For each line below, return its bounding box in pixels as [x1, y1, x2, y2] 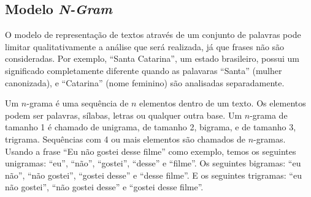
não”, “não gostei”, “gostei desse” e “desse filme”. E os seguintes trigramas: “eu [5, 168, 302, 181]
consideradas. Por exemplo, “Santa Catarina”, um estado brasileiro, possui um [5, 52, 299, 65]
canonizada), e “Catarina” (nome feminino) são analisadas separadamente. [5, 76, 285, 89]
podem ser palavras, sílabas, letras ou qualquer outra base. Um [5, 108, 242, 121]
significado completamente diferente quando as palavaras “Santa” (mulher [5, 64, 282, 76]
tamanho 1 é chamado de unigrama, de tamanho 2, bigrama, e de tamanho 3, [5, 121, 296, 133]
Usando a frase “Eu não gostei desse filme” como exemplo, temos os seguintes [5, 144, 296, 157]
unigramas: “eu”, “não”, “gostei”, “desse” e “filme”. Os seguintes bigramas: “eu [5, 157, 301, 169]
